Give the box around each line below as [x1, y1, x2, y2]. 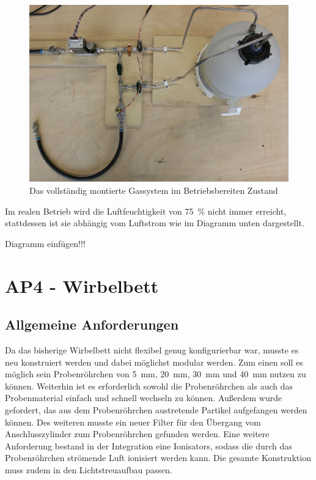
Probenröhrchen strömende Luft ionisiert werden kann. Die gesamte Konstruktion [5, 451, 311, 464]
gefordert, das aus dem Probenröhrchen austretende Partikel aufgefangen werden [5, 403, 307, 416]
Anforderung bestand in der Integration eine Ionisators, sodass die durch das [5, 439, 292, 452]
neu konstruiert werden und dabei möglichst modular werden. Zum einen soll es [5, 355, 303, 368]
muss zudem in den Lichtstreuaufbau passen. [5, 463, 172, 476]
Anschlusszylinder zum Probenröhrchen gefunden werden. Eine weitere [5, 427, 270, 440]
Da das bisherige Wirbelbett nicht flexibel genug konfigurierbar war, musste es [5, 343, 299, 356]
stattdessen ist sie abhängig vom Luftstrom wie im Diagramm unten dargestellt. [5, 216, 304, 229]
